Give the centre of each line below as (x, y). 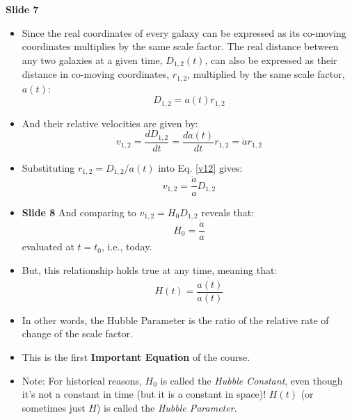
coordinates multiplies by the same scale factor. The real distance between (180, 46)
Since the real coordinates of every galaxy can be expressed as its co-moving (184, 32)
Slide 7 (22, 9)
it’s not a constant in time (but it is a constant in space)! (144, 394)
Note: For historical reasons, (82, 380)
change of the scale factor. (77, 333)
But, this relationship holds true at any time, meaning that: (150, 269)
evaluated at (48, 247)
